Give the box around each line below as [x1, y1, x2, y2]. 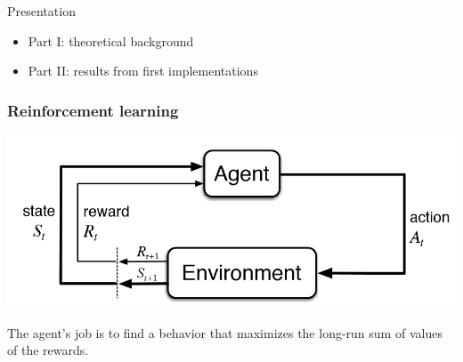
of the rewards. [7, 341, 89, 359]
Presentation [7, 2, 76, 20]
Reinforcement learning [7, 99, 179, 121]
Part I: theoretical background [28, 31, 194, 50]
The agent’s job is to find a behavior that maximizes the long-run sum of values [7, 323, 443, 342]
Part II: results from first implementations [28, 61, 258, 80]
